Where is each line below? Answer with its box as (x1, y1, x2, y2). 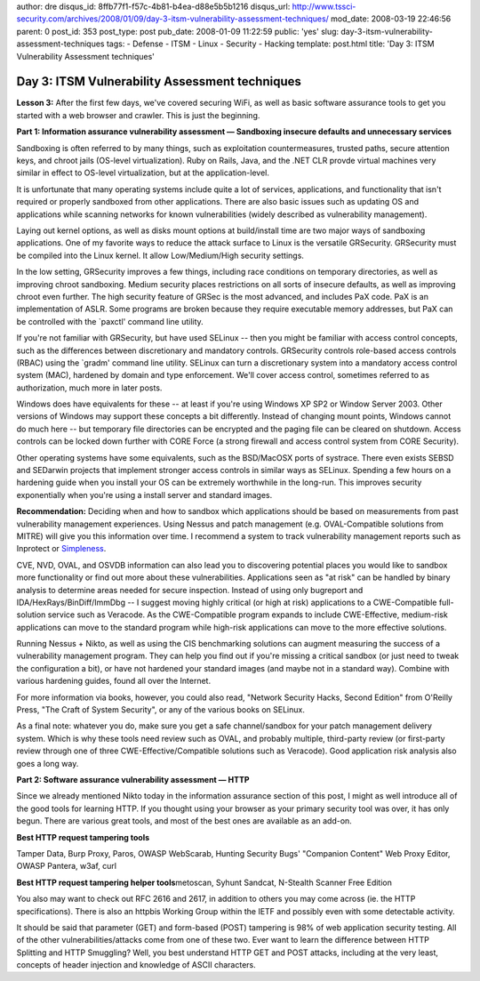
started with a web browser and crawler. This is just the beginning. (16, 109, 260, 120)
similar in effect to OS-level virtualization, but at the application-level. (16, 167, 270, 178)
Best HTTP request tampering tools (16, 832, 150, 842)
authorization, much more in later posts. (16, 382, 163, 393)
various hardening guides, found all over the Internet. (16, 676, 212, 687)
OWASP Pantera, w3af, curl (16, 861, 117, 872)
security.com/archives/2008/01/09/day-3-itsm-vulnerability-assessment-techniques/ (16, 13, 329, 24)
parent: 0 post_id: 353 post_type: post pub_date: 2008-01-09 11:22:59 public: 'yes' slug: (16, 26, 340, 36)
